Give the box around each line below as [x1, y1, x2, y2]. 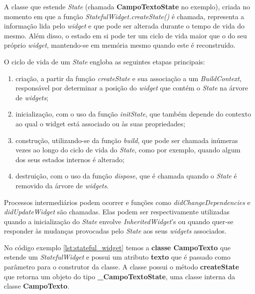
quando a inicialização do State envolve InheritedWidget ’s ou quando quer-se [4, 216, 233, 226]
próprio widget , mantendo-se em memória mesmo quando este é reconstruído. [4, 40, 235, 50]
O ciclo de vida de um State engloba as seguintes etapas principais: [4, 56, 205, 66]
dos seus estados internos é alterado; [15, 154, 125, 164]
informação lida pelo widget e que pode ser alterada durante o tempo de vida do [4, 21, 245, 31]
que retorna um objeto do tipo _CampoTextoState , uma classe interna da [4, 271, 235, 281]
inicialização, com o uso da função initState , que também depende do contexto [15, 109, 251, 119]
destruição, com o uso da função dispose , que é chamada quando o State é [15, 171, 237, 181]
